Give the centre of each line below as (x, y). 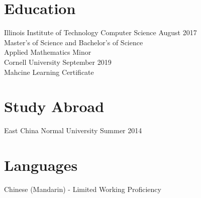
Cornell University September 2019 (58, 62)
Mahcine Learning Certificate (49, 72)
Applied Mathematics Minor (48, 52)
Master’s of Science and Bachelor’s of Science (74, 42)
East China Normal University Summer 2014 (73, 130)
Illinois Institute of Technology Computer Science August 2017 (100, 32)
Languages (41, 165)
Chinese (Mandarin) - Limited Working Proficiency (83, 189)
